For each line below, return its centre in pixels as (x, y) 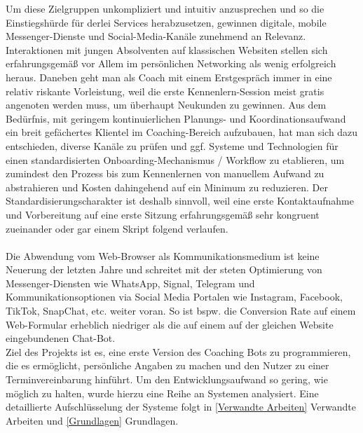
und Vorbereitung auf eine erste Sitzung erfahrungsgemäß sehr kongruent (163, 214)
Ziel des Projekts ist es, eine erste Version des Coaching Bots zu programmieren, (178, 351)
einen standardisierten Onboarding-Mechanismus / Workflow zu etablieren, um (175, 159)
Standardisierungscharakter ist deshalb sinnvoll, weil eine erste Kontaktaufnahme (180, 201)
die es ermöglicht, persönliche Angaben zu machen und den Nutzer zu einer (167, 365)
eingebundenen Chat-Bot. (61, 338)
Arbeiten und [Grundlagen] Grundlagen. (92, 420)
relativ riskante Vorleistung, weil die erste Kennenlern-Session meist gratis (165, 91)
